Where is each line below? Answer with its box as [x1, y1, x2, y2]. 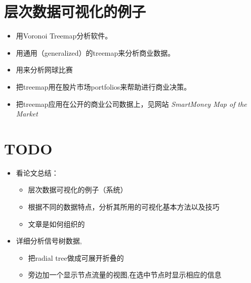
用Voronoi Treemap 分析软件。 [16, 30, 112, 41]
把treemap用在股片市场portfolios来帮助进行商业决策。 [16, 81, 191, 92]
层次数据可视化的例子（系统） [28, 184, 128, 195]
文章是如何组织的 [28, 218, 85, 229]
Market [16, 108, 38, 119]
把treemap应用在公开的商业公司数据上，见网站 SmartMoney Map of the [16, 98, 247, 109]
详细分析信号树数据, [16, 235, 82, 246]
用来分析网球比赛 [16, 64, 73, 75]
